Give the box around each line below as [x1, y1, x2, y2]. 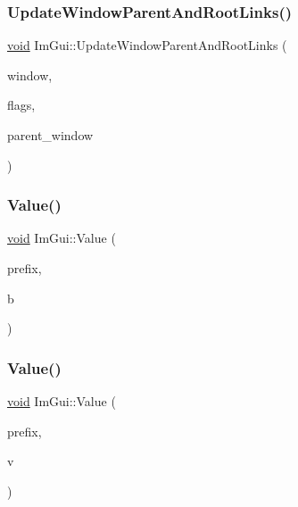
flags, [7, 96, 36, 114]
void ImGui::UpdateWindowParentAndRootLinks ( [7, 36, 287, 54]
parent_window [7, 126, 94, 144]
